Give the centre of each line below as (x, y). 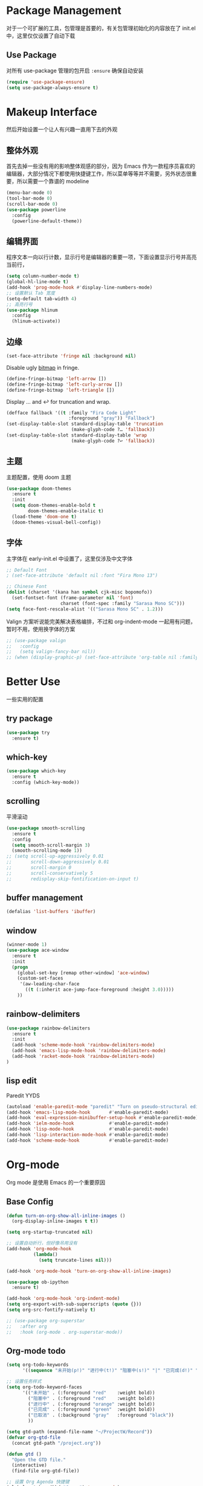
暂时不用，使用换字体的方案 (41, 629)
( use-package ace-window (37, 950)
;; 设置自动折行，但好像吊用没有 (42, 1243)
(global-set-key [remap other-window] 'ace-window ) (83, 973)
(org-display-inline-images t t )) (55, 1221)
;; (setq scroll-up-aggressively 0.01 (55, 856)
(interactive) (29, 1465)
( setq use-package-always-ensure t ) (52, 88)
